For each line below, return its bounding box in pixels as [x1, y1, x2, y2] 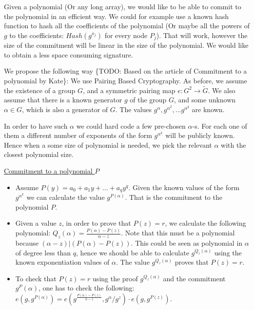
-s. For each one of [192, 120, 247, 131]
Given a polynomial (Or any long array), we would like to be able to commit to [4, 1, 241, 11]
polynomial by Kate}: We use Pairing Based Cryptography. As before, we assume [4, 76, 247, 86]
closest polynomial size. [4, 149, 74, 159]
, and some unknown [174, 95, 236, 105]
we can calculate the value [26, 192, 105, 202]
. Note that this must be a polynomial [121, 228, 235, 238]
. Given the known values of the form [128, 182, 240, 192]
